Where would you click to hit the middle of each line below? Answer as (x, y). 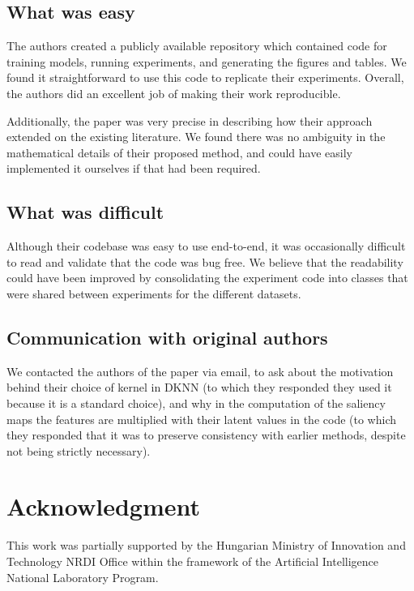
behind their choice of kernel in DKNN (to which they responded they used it (199, 387)
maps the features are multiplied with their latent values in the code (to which (201, 419)
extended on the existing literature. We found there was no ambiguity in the (196, 137)
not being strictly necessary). (79, 450)
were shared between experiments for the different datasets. (154, 293)
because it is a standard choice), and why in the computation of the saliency (196, 403)
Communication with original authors (167, 337)
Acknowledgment (103, 506)
